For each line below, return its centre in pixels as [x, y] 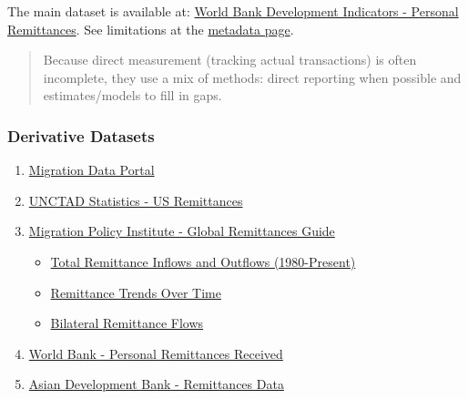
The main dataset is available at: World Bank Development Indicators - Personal [233, 11]
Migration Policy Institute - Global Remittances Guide [182, 231]
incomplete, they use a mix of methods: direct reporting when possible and [252, 77]
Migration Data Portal [92, 170]
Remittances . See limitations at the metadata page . [151, 29]
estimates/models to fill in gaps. [132, 95]
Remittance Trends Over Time [136, 292]
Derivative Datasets [81, 135]
